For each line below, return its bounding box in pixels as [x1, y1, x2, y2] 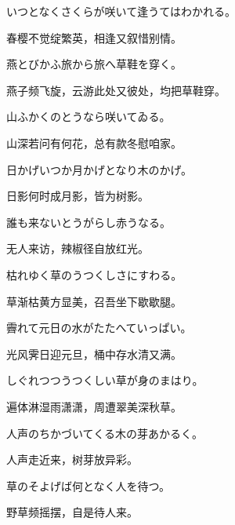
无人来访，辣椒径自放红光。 [6, 240, 149, 257]
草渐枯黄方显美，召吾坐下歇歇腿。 [6, 293, 182, 309]
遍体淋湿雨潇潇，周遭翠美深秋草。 [6, 398, 182, 414]
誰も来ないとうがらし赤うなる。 [6, 213, 171, 230]
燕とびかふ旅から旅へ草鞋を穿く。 [6, 56, 182, 72]
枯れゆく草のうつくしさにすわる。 [6, 266, 183, 283]
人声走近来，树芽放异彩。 [6, 451, 138, 468]
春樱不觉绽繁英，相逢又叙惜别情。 [6, 29, 182, 46]
